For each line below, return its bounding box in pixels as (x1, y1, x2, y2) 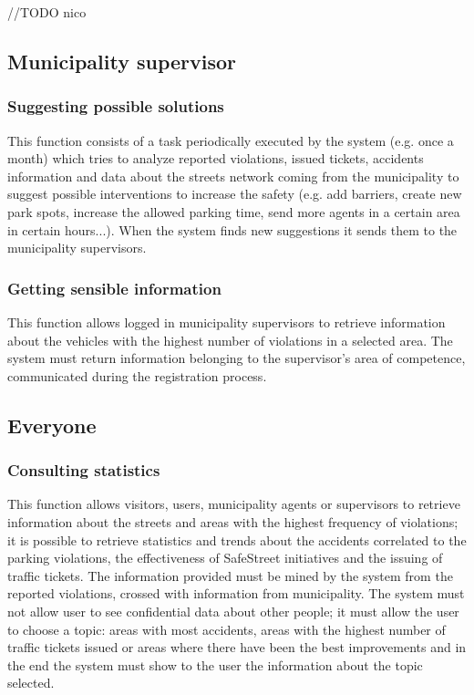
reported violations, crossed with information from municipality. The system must (7, 584, 465, 603)
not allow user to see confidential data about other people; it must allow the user (7, 601, 459, 620)
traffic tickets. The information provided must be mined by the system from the (7, 565, 453, 585)
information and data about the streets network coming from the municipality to (7, 166, 459, 185)
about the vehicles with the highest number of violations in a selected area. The (7, 330, 453, 349)
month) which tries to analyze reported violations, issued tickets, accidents (7, 149, 424, 168)
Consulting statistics (7, 459, 160, 482)
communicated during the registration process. (7, 366, 267, 385)
